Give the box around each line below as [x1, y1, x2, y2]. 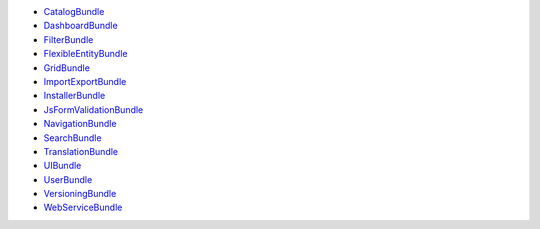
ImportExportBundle [43, 75, 127, 87]
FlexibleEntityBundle [43, 48, 128, 60]
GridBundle [43, 61, 90, 74]
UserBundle [43, 173, 93, 185]
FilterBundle [43, 33, 94, 45]
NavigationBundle [43, 118, 117, 130]
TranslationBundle [43, 145, 119, 157]
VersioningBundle [43, 188, 117, 200]
